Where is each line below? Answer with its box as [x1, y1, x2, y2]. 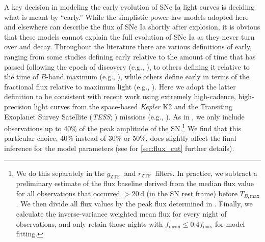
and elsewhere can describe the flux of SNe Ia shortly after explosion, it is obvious [4, 21, 260, 32]
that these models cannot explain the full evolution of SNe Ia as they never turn [4, 31, 255, 42]
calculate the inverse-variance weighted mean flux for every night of [16, 208, 227, 219]
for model [215, 218, 245, 229]
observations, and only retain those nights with [16, 218, 163, 229]
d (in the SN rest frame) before [140, 188, 237, 198]
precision [4, 101, 32, 111]
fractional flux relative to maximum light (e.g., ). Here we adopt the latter [4, 81, 236, 92]
